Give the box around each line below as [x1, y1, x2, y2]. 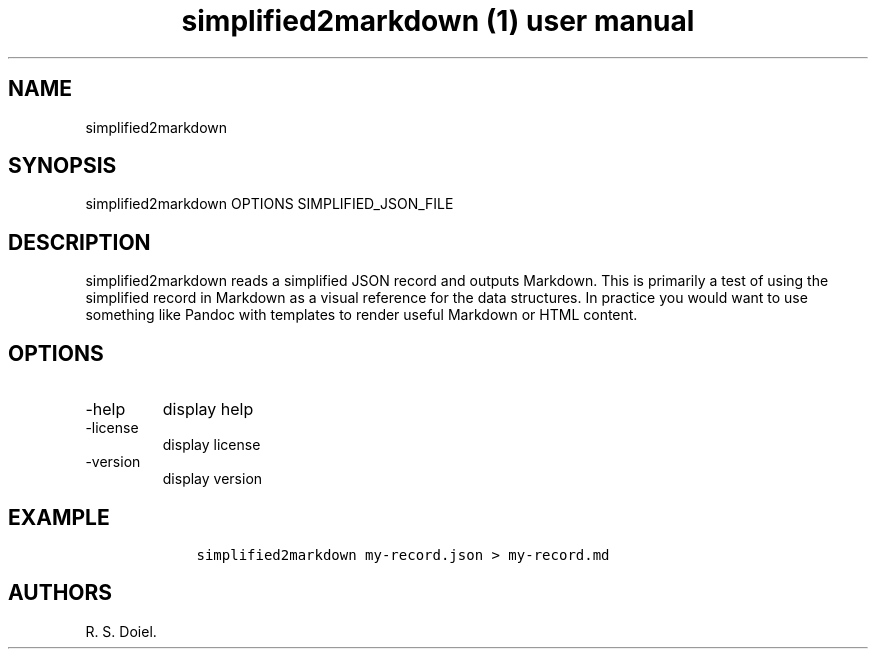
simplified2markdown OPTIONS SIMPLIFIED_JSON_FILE [85, 195, 454, 213]
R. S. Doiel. [85, 622, 157, 640]
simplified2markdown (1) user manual [181, 4, 695, 38]
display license [162, 436, 261, 454]
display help [162, 399, 254, 420]
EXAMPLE [8, 504, 110, 530]
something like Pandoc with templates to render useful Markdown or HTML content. [85, 306, 638, 324]
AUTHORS [8, 580, 113, 606]
